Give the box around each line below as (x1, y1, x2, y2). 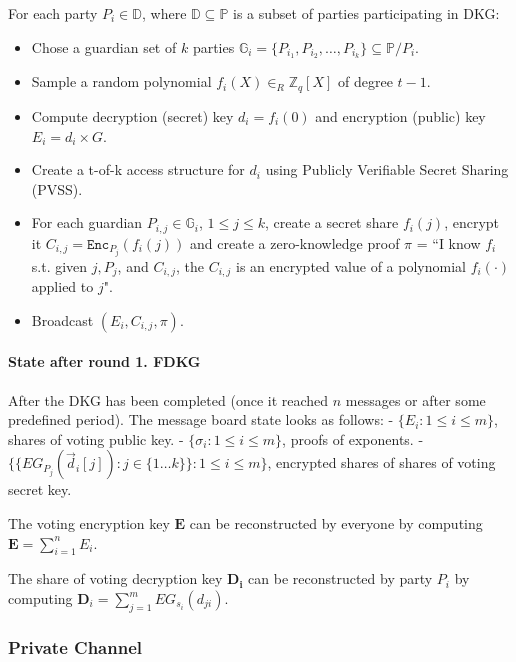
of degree (338, 71, 393, 92)
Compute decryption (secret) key (31, 105, 234, 126)
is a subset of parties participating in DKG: (233, 3, 500, 23)
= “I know (416, 232, 481, 253)
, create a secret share (264, 212, 399, 233)
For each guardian (31, 212, 143, 233)
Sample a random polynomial (31, 71, 212, 92)
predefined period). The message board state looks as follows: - (8, 409, 394, 430)
